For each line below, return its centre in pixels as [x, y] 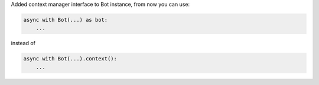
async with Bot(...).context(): [70, 59]
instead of [23, 43]
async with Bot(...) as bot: [66, 20]
